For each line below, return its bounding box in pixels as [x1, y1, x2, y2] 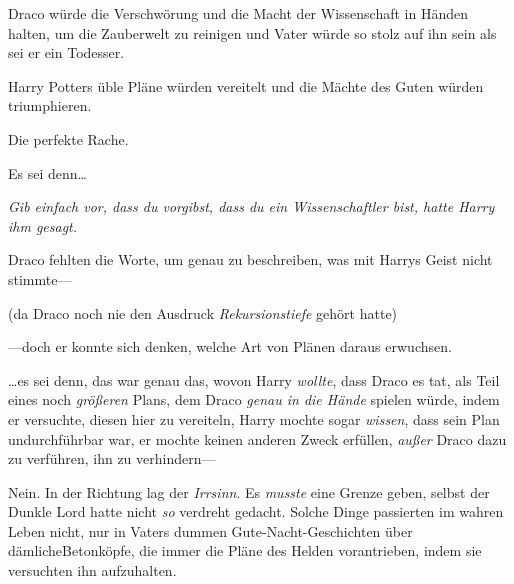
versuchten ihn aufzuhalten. [8, 560, 177, 581]
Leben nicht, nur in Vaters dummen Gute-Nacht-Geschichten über [8, 520, 413, 541]
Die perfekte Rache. [8, 128, 129, 149]
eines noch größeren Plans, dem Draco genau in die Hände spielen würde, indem [8, 389, 500, 410]
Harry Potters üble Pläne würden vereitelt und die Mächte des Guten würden [8, 75, 484, 96]
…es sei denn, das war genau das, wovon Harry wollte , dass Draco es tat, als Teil [8, 369, 500, 390]
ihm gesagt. [8, 215, 78, 236]
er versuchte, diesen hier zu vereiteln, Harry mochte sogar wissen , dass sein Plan [8, 408, 500, 429]
